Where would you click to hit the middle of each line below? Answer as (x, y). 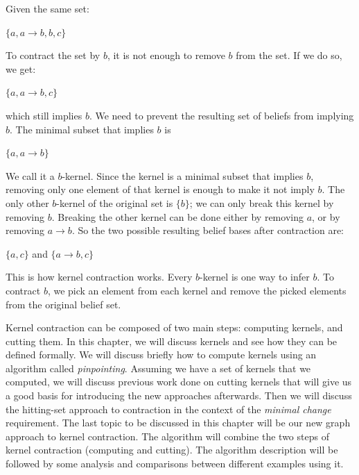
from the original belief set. (63, 304)
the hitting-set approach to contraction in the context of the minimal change (168, 409)
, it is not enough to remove (166, 55)
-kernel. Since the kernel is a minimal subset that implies (183, 175)
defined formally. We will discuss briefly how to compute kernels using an (161, 355)
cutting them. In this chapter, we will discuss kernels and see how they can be (172, 341)
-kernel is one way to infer (254, 277)
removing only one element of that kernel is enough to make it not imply (160, 189)
